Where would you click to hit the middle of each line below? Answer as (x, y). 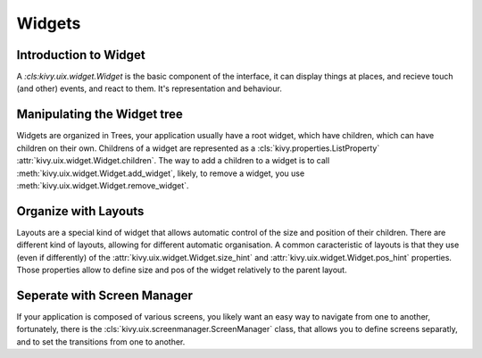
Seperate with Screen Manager (105, 295)
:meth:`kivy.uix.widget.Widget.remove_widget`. (103, 185)
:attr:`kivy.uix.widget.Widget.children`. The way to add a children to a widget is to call (173, 161)
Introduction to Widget (81, 55)
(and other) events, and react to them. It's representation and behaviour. (150, 88)
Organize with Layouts (80, 211)
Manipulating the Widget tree (100, 115)
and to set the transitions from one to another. (101, 341)
